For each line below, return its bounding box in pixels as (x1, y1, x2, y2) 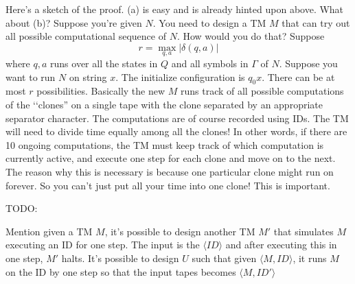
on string (69, 69, 107, 84)
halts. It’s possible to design (61, 250, 179, 265)
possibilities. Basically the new (36, 84, 165, 98)
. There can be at (262, 69, 335, 84)
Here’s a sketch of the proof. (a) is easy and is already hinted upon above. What (5, 2, 344, 16)
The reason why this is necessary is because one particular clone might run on (5, 164, 334, 178)
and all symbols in (171, 56, 249, 70)
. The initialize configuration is (115, 69, 245, 84)
